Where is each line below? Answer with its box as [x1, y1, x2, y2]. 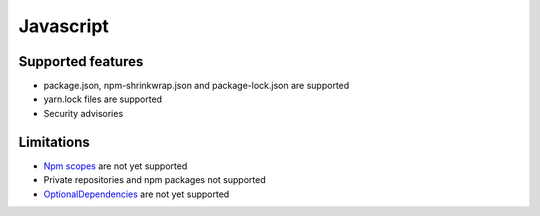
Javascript [18, 15, 110, 37]
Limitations [18, 133, 90, 150]
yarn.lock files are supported [43, 93, 163, 105]
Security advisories [43, 107, 124, 119]
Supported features [18, 53, 144, 70]
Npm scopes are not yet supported [43, 160, 188, 172]
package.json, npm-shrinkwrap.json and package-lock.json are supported [43, 80, 350, 92]
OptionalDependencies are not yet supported [43, 188, 230, 200]
